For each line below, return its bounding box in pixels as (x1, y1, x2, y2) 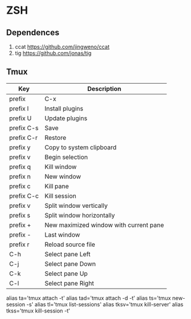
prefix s (9, 211, 31, 219)
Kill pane (44, 182, 69, 190)
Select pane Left (44, 250, 91, 258)
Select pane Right (44, 279, 94, 287)
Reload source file (44, 240, 95, 249)
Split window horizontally (44, 211, 115, 219)
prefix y (9, 143, 31, 151)
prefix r (9, 240, 30, 249)
